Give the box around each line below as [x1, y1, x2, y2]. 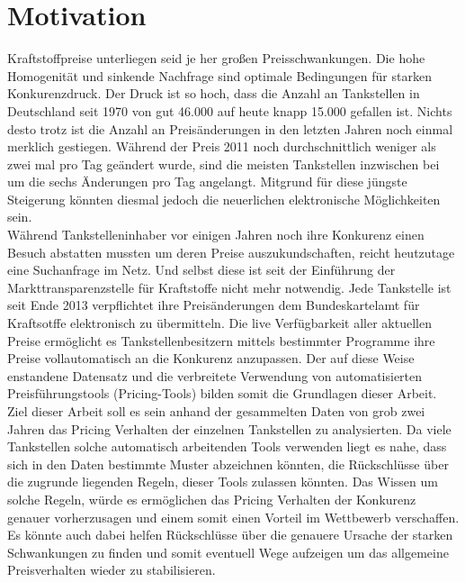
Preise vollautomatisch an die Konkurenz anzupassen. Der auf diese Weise [7, 349, 415, 368]
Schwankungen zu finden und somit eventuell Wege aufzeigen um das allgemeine [7, 542, 449, 561]
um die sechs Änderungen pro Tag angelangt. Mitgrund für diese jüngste [7, 172, 407, 191]
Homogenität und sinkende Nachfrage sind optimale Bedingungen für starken [7, 66, 432, 85]
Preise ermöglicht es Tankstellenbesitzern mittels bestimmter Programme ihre [7, 331, 435, 350]
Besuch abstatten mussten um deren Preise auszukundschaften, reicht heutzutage [7, 242, 455, 261]
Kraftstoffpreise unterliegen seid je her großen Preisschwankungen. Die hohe [7, 49, 425, 68]
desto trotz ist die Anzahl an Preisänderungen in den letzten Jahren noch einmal [7, 119, 453, 138]
